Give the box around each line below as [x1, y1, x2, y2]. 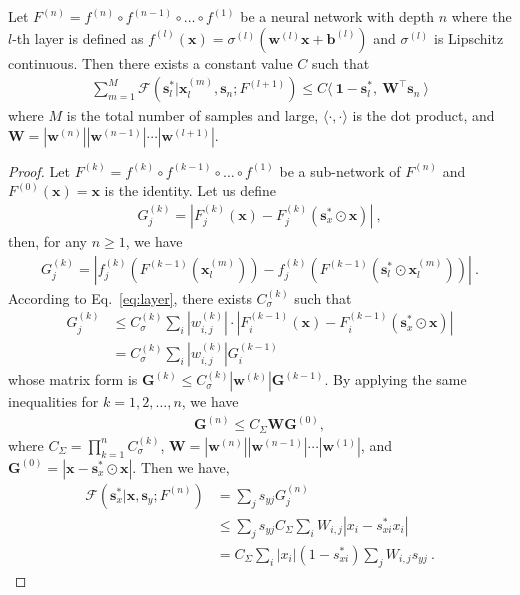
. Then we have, [132, 456, 230, 477]
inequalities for [8, 391, 99, 412]
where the [451, 6, 512, 26]
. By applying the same [324, 369, 467, 390]
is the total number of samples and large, [66, 105, 319, 126]
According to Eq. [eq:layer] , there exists [8, 287, 252, 308]
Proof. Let [8, 160, 70, 181]
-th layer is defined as [12, 27, 144, 48]
